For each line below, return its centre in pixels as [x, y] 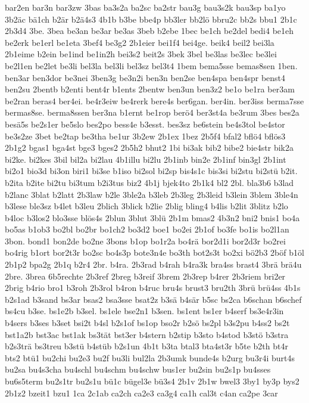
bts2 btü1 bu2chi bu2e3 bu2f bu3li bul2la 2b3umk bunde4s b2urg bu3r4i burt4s [150, 357]
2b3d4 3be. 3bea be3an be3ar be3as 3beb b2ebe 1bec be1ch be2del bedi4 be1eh [149, 31]
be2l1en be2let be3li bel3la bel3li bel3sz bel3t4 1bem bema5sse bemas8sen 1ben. [151, 65]
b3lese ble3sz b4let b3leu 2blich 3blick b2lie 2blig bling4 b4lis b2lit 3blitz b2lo [146, 206]
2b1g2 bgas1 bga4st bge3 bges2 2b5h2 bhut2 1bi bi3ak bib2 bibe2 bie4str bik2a [149, 148]
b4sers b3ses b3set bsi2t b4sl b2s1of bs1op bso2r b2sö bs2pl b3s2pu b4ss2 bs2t [147, 323]
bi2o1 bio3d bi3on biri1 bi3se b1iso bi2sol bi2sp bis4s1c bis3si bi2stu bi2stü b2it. [151, 171]
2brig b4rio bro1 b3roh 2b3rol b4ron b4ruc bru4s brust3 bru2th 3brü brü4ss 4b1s [153, 288]
